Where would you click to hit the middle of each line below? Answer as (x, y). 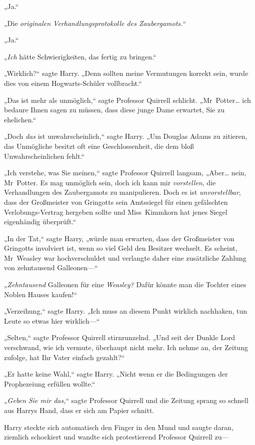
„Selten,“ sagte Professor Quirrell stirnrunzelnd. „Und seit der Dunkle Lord (120, 337)
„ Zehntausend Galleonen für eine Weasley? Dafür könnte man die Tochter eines (125, 284)
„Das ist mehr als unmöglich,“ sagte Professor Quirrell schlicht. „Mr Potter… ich (127, 100)
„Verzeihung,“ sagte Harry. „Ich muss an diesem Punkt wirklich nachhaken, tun (125, 311)
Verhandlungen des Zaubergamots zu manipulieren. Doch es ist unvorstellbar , (122, 192)
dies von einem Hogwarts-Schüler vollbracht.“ (73, 83)
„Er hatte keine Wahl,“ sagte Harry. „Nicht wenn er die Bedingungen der (116, 374)
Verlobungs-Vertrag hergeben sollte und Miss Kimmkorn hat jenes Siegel (116, 212)
